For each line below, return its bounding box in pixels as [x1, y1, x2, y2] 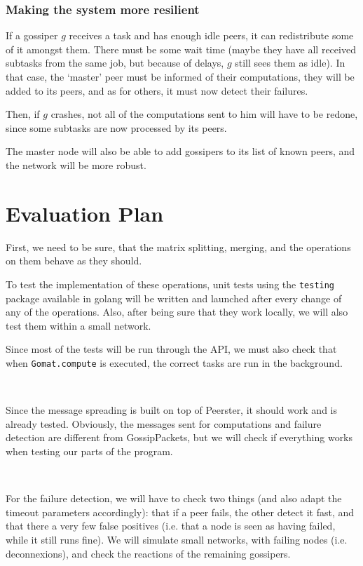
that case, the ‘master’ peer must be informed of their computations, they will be [6, 69, 355, 83]
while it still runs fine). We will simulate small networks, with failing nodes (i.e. [6, 532, 348, 546]
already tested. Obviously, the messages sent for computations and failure [6, 416, 322, 431]
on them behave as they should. [6, 253, 142, 268]
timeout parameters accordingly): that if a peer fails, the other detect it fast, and [6, 504, 355, 519]
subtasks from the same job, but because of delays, [6, 55, 224, 70]
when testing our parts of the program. [6, 443, 173, 458]
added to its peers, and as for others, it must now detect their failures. [6, 83, 308, 97]
